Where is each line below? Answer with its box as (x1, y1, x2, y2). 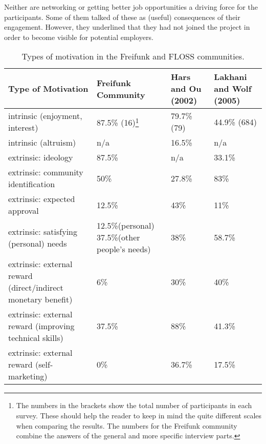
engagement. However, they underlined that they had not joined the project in (4, 22, 250, 32)
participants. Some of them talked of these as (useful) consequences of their (4, 11, 240, 22)
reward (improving (8, 320, 75, 332)
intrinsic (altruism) (8, 136, 76, 149)
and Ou (170, 83, 202, 95)
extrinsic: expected (8, 193, 75, 205)
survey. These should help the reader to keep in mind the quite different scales (16, 410, 262, 420)
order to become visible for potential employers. (4, 31, 153, 42)
